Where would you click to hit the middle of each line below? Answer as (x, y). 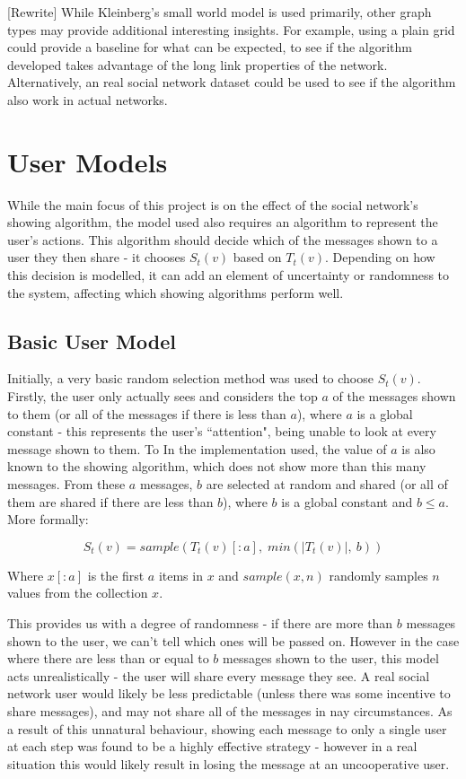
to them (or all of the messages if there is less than (147, 413)
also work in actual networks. (88, 99)
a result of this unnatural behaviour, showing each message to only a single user (227, 728)
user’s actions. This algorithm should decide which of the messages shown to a (223, 239)
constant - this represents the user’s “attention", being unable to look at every (222, 431)
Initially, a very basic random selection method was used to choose (190, 378)
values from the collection (78, 593)
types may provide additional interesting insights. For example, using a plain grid (231, 29)
